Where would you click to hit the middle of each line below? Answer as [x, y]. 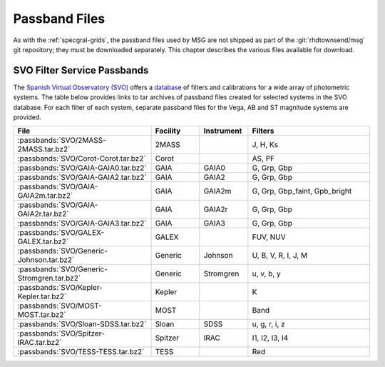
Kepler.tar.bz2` [42, 296]
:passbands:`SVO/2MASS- [62, 141]
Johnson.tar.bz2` [46, 260]
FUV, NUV [269, 237]
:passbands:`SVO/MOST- [60, 306]
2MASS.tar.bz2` [44, 149]
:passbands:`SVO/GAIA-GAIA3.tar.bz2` [82, 223]
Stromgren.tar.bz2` [49, 278]
